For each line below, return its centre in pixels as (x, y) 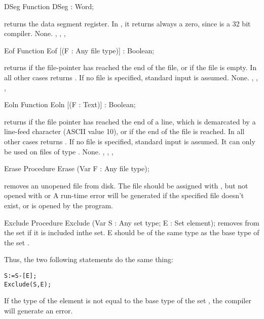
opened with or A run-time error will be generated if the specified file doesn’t (124, 195)
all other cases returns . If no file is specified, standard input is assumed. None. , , (131, 77)
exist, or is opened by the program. (59, 205)
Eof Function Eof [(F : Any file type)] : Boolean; (79, 50)
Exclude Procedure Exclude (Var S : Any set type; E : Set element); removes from (132, 222)
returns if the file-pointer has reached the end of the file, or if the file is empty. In (130, 67)
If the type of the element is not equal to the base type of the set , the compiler (128, 300)
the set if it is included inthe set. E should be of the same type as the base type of (132, 232)
